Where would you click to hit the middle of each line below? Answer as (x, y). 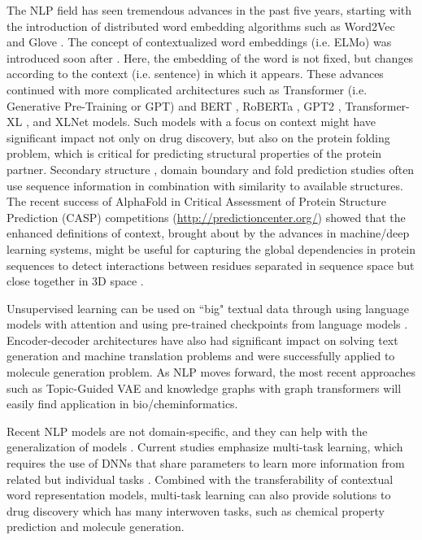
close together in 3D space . (75, 281)
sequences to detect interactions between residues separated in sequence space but (211, 265)
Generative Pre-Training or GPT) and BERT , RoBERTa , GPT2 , (174, 105)
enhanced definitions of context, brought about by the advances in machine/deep (208, 233)
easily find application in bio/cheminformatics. (122, 404)
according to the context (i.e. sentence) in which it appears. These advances (195, 74)
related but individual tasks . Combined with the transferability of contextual (200, 479)
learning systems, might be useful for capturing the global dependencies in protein (211, 248)
